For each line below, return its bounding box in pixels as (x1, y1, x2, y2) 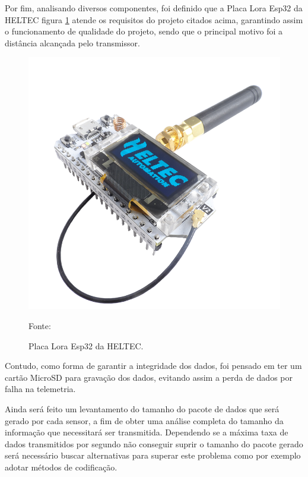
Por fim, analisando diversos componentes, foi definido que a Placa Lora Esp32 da (5, 2, 303, 14)
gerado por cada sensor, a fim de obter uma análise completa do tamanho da (5, 414, 284, 427)
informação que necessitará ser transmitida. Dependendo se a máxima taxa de (5, 426, 288, 438)
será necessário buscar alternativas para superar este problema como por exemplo (5, 449, 301, 462)
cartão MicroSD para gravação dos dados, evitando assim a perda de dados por (5, 371, 293, 383)
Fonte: (28, 319, 51, 331)
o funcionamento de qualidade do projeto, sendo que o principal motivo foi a (5, 25, 283, 37)
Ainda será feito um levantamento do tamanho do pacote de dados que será (5, 402, 280, 415)
